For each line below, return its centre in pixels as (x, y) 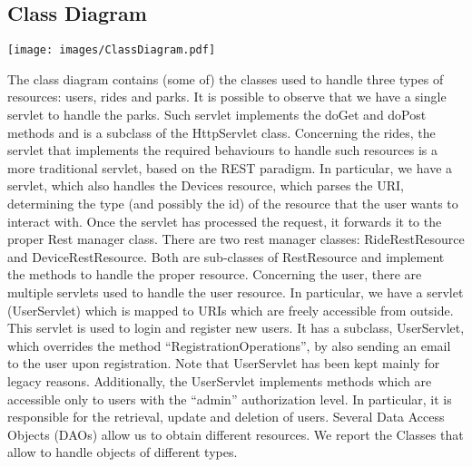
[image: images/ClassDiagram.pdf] (112, 50)
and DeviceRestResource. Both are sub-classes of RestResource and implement (226, 256)
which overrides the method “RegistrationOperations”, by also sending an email (229, 345)
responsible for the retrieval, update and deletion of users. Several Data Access (226, 417)
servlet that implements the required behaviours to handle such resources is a (223, 150)
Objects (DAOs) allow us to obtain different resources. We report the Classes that (236, 434)
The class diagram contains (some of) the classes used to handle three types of (226, 78)
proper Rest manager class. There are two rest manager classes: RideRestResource (236, 239)
